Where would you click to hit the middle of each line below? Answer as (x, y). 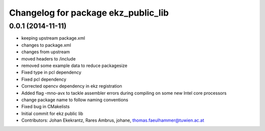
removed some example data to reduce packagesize (74, 65)
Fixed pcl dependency (44, 79)
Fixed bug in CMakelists (45, 107)
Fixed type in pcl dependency (51, 72)
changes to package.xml (46, 45)
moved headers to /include (49, 59)
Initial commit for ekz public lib (52, 113)
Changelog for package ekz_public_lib (89, 13)
